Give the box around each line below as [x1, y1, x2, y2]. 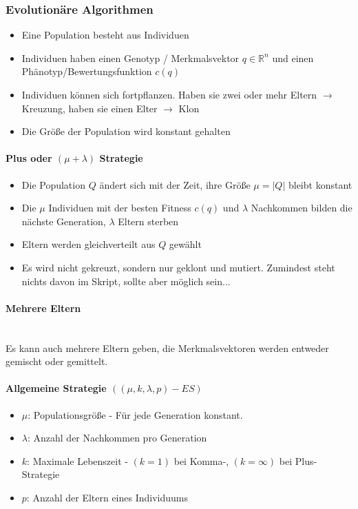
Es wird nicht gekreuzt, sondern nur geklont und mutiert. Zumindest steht [21, 260, 335, 274]
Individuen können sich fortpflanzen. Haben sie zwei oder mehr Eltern [21, 87, 317, 101]
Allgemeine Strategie [6, 381, 107, 395]
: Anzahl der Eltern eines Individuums [26, 490, 189, 504]
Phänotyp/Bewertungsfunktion [21, 64, 152, 79]
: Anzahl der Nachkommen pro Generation [27, 430, 207, 445]
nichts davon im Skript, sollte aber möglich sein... [21, 273, 231, 288]
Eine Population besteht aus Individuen [21, 28, 189, 42]
